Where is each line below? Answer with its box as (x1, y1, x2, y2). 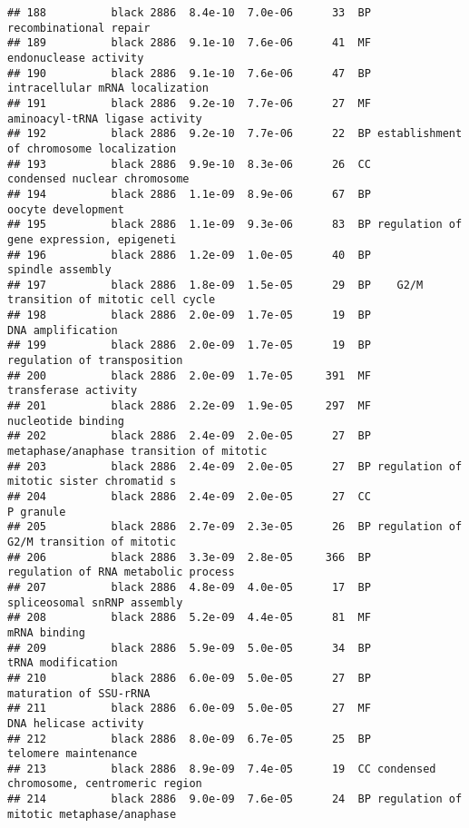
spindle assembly (7, 263, 112, 277)
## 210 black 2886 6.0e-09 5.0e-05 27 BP (7, 671, 371, 685)
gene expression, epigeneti (7, 232, 177, 246)
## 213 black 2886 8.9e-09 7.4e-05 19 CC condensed (7, 762, 436, 775)
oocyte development (7, 202, 124, 216)
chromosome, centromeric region (7, 777, 202, 791)
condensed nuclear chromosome (7, 172, 190, 186)
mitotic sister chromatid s (7, 475, 177, 488)
